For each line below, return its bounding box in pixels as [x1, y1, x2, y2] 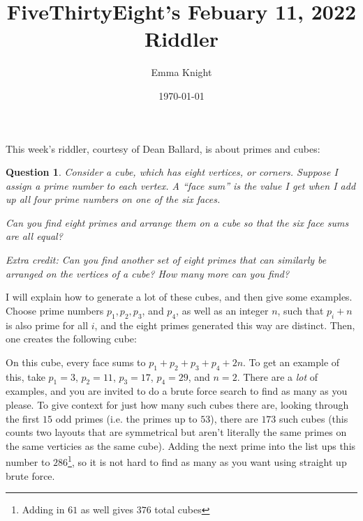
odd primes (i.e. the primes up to [55, 411, 198, 425]
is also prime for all [6, 317, 89, 332]
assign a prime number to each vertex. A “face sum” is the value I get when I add [6, 178, 356, 192]
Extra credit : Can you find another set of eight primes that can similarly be [6, 252, 327, 267]
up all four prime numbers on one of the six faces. [6, 192, 221, 206]
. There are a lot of [237, 369, 318, 384]
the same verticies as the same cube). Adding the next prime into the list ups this [6, 438, 356, 453]
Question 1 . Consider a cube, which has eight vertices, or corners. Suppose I [6, 165, 338, 179]
